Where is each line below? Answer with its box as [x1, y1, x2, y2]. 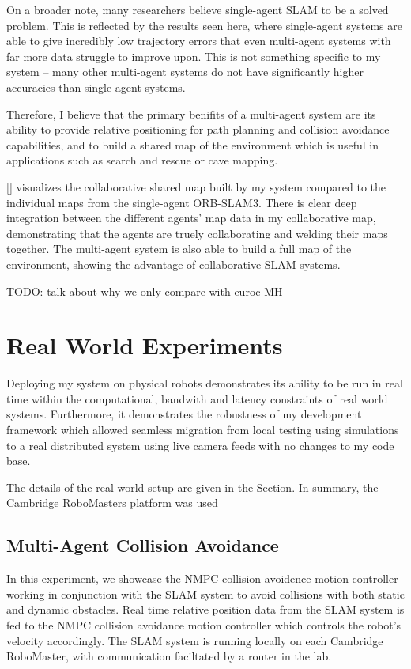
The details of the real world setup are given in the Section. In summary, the [6, 478, 379, 495]
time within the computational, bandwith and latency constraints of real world [6, 390, 388, 406]
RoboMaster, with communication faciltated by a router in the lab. [6, 648, 332, 664]
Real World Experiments [6, 329, 283, 361]
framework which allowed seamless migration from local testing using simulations [6, 421, 399, 437]
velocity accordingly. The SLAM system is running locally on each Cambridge [6, 632, 383, 648]
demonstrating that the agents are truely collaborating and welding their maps [6, 225, 388, 241]
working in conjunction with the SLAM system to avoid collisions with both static [6, 585, 405, 602]
